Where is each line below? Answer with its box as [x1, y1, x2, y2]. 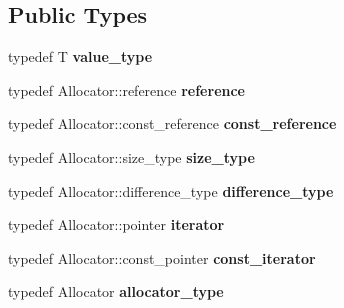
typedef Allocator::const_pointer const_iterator [8, 247, 316, 268]
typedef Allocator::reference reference [8, 79, 245, 100]
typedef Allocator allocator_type [8, 281, 224, 302]
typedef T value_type [8, 46, 153, 67]
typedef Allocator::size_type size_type [8, 146, 255, 167]
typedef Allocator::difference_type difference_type [8, 180, 334, 201]
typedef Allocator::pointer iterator [8, 214, 225, 235]
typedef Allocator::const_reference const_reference [8, 113, 337, 134]
